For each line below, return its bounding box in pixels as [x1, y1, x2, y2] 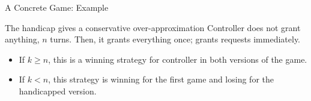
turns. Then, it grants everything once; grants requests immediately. [50, 33, 301, 45]
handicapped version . [19, 84, 97, 97]
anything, [5, 33, 40, 45]
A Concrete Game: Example [5, 1, 109, 13]
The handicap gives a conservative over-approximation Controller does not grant [5, 21, 301, 33]
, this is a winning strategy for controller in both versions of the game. [48, 53, 307, 65]
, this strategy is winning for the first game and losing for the [48, 73, 274, 85]
